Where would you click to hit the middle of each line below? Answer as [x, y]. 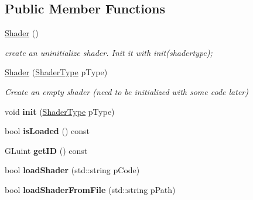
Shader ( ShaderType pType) [56, 72]
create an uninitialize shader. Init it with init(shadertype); [109, 52]
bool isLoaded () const [47, 131]
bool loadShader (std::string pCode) [72, 170]
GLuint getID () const [46, 150]
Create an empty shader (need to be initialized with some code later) [126, 91]
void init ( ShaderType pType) [60, 111]
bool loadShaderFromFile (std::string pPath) [90, 189]
